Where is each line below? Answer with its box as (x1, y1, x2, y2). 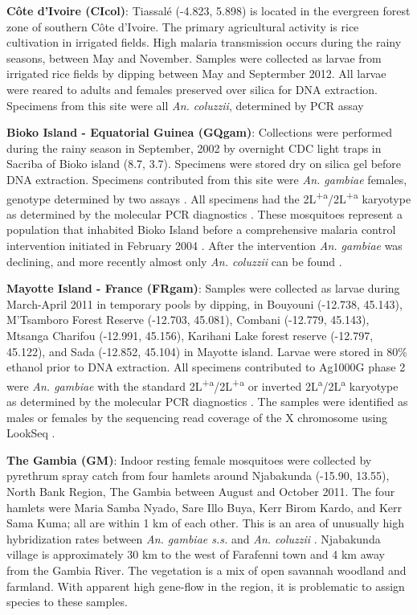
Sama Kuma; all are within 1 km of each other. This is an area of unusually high (6, 515, 405, 531)
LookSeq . (6, 424, 55, 441)
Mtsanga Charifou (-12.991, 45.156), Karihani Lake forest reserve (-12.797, (6, 326, 374, 343)
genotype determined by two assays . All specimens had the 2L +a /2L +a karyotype (6, 187, 411, 207)
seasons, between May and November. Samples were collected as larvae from (6, 49, 382, 66)
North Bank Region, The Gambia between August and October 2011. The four (6, 482, 395, 499)
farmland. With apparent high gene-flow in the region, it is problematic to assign (6, 577, 405, 594)
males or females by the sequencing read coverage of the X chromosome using (6, 408, 388, 425)
